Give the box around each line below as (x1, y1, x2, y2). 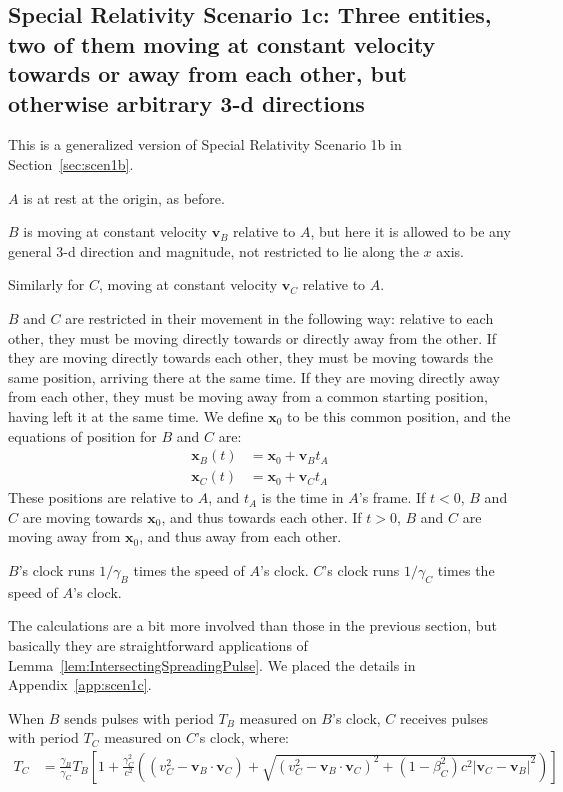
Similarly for (8, 274, 85, 295)
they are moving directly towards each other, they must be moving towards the (8, 347, 493, 368)
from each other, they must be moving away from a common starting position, (8, 386, 488, 407)
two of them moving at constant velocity (8, 28, 436, 59)
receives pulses (400, 707, 489, 728)
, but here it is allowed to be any (310, 221, 511, 242)
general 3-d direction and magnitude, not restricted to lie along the (8, 240, 419, 261)
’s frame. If (358, 487, 426, 508)
